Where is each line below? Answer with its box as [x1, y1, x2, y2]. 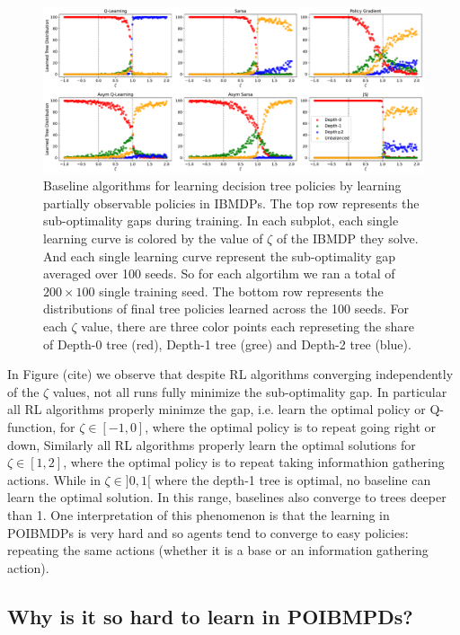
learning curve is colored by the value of [43, 229, 263, 248]
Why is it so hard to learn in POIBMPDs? [7, 602, 413, 630]
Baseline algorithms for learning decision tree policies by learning [43, 176, 402, 195]
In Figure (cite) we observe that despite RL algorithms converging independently [7, 365, 454, 384]
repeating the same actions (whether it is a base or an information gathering [7, 541, 429, 560]
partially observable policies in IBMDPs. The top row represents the [43, 193, 420, 212]
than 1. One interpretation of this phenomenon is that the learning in [7, 505, 390, 524]
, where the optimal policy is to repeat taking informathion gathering [63, 453, 445, 472]
